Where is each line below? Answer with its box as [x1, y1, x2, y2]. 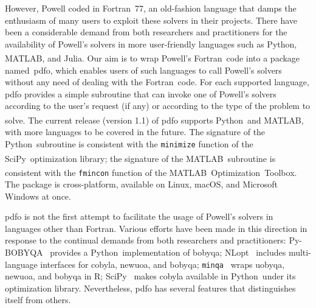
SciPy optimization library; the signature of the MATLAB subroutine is [5, 152, 276, 164]
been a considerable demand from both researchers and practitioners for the [5, 26, 287, 38]
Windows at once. [5, 189, 71, 202]
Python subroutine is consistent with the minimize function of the [5, 137, 253, 150]
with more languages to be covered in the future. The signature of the [5, 125, 266, 138]
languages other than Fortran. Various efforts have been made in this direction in [5, 222, 307, 234]
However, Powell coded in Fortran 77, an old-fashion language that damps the [5, 2, 297, 14]
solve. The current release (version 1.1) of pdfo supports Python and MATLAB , [5, 113, 304, 126]
